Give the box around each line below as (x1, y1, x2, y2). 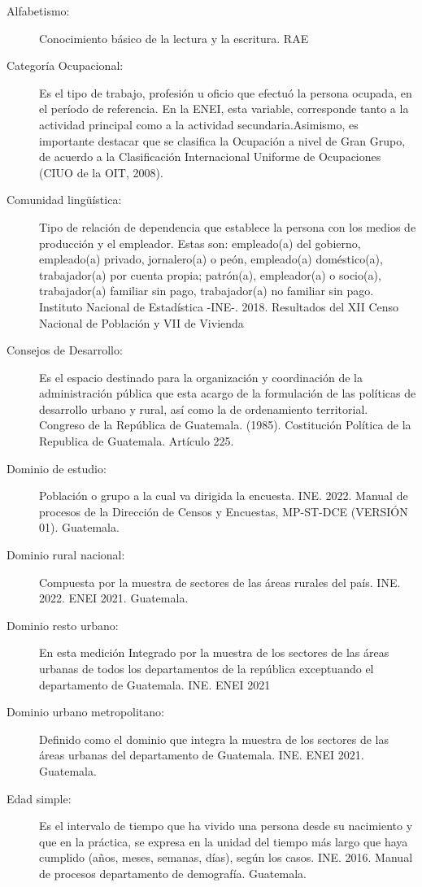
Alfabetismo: (7, 2, 70, 19)
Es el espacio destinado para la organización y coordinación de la (39, 368, 363, 385)
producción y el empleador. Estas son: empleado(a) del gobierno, (39, 234, 361, 251)
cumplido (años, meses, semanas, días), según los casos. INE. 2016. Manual (39, 849, 413, 866)
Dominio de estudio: (7, 459, 107, 476)
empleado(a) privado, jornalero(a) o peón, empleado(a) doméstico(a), (39, 250, 383, 267)
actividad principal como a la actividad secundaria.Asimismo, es (39, 115, 359, 133)
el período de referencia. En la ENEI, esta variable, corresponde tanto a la (39, 100, 409, 117)
